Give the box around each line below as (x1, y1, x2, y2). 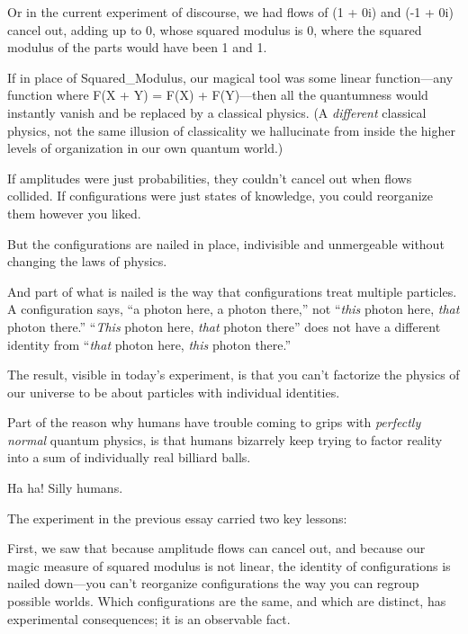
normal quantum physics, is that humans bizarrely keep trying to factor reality (7, 430, 443, 449)
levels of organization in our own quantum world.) (7, 138, 283, 157)
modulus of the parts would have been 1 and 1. (7, 38, 267, 57)
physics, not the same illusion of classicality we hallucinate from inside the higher (7, 121, 455, 139)
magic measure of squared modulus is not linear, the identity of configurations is (7, 556, 451, 575)
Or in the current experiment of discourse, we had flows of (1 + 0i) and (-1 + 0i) (7, 3, 454, 21)
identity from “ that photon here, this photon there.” (7, 335, 292, 353)
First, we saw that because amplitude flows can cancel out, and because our (7, 539, 426, 558)
